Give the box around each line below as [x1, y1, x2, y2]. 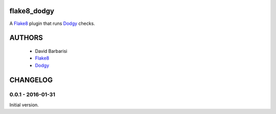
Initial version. [9, 102, 39, 108]
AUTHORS [9, 34, 43, 42]
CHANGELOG [9, 75, 53, 84]
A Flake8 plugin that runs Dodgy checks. [9, 20, 96, 26]
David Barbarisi [35, 48, 67, 54]
